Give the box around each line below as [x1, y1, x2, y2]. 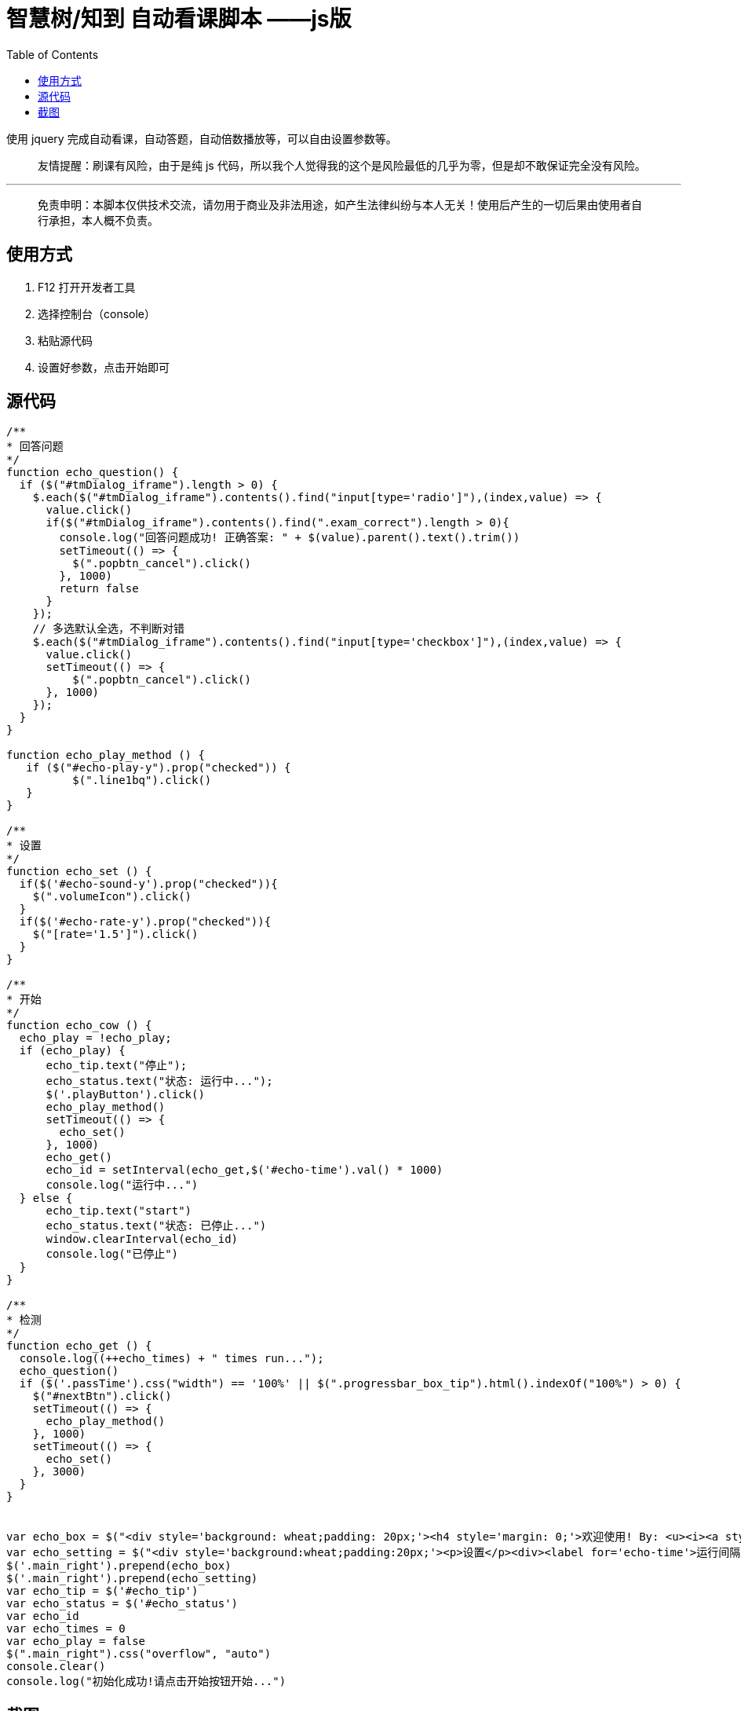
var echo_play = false [6, 1635, 146, 1648]
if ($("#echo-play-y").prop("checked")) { [26, 761, 291, 775]
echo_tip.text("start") [46, 1204, 192, 1218]
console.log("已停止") [46, 1248, 179, 1261]
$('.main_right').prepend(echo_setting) [6, 1572, 258, 1585]
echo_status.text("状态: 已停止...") [46, 1219, 267, 1233]
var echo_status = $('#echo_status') [6, 1597, 239, 1610]
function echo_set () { [6, 865, 152, 878]
